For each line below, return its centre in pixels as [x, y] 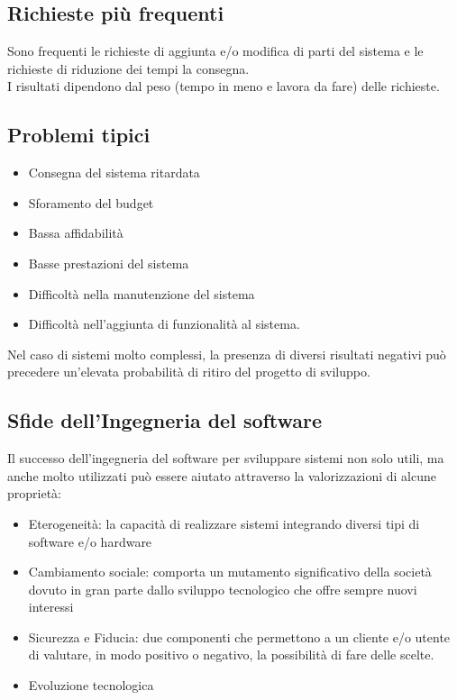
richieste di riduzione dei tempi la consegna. [128, 68]
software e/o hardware [90, 541]
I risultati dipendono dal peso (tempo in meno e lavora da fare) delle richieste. [224, 86]
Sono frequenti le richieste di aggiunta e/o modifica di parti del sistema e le [215, 51]
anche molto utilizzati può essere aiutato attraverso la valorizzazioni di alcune [222, 475]
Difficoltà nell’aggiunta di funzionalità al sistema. [164, 324]
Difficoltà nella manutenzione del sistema [142, 293]
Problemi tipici [79, 135]
